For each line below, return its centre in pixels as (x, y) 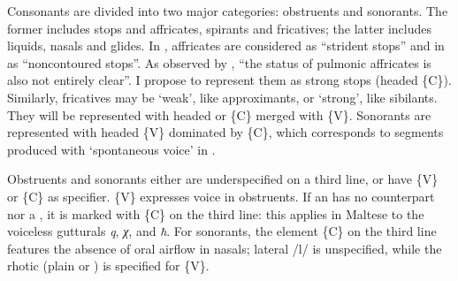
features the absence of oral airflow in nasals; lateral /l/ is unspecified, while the (225, 248)
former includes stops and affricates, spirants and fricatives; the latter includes (219, 28)
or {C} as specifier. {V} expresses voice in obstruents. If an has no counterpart (221, 196)
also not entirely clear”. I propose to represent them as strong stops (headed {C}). (229, 80)
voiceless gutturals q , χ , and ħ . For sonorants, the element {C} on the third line (222, 231)
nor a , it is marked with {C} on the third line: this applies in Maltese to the (216, 213)
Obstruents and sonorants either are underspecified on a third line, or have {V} (223, 179)
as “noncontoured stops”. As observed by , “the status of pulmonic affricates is (219, 62)
